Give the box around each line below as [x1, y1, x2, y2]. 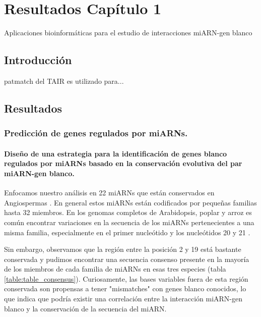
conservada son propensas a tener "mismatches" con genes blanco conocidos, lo [4, 283, 246, 294]
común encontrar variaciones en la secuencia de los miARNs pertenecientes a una [4, 217, 254, 227]
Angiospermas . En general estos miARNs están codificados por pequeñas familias [4, 197, 257, 207]
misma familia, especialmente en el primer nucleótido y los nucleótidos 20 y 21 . [4, 227, 250, 237]
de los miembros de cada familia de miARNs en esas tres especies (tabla [4, 263, 226, 274]
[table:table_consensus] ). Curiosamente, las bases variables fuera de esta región [4, 273, 248, 284]
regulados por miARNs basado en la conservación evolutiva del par [4, 158, 242, 169]
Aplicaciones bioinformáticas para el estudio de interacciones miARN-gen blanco [4, 27, 252, 38]
